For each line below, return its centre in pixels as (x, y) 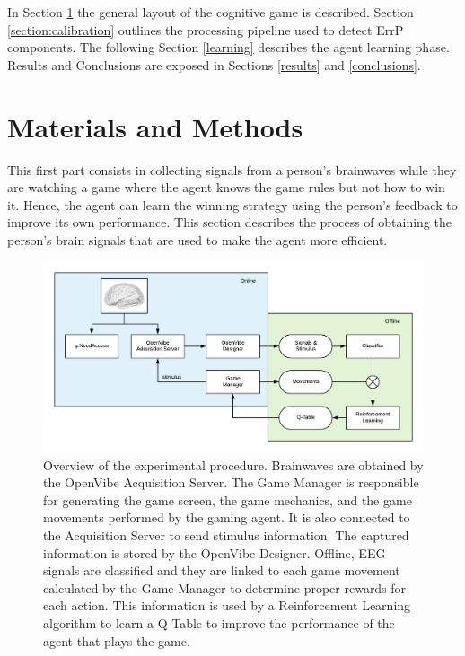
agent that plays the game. (117, 640)
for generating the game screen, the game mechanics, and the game (228, 499)
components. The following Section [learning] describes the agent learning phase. (228, 47)
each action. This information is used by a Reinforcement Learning (227, 605)
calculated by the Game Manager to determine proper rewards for (225, 587)
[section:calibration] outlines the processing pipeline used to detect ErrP (206, 29)
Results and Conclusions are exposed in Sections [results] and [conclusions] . (214, 64)
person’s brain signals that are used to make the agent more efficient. (197, 239)
